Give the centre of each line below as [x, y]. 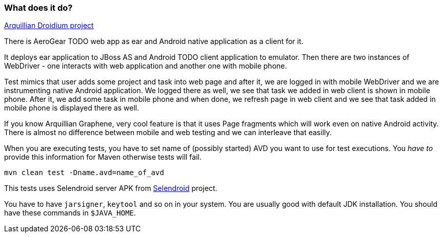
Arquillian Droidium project [49, 26]
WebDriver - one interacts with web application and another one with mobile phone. [146, 66]
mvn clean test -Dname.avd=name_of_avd [84, 173]
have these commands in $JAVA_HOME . [70, 213]
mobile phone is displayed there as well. [72, 108]
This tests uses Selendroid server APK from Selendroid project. [111, 188]
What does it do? [38, 8]
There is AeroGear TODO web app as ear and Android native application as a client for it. [154, 41]
